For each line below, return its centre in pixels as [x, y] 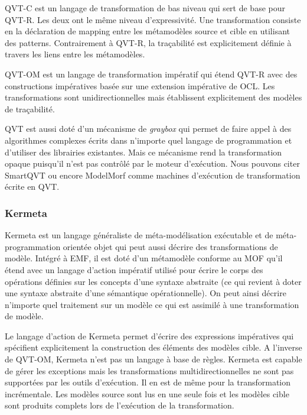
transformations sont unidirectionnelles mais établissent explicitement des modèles [153, 97]
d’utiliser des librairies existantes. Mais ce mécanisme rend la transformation [143, 152]
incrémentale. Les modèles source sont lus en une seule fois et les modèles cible [147, 393]
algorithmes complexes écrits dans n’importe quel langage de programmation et [148, 140]
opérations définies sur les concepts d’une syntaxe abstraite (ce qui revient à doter [153, 281]
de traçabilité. [30, 108]
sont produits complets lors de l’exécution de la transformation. [120, 405]
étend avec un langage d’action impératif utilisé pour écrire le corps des [134, 269]
